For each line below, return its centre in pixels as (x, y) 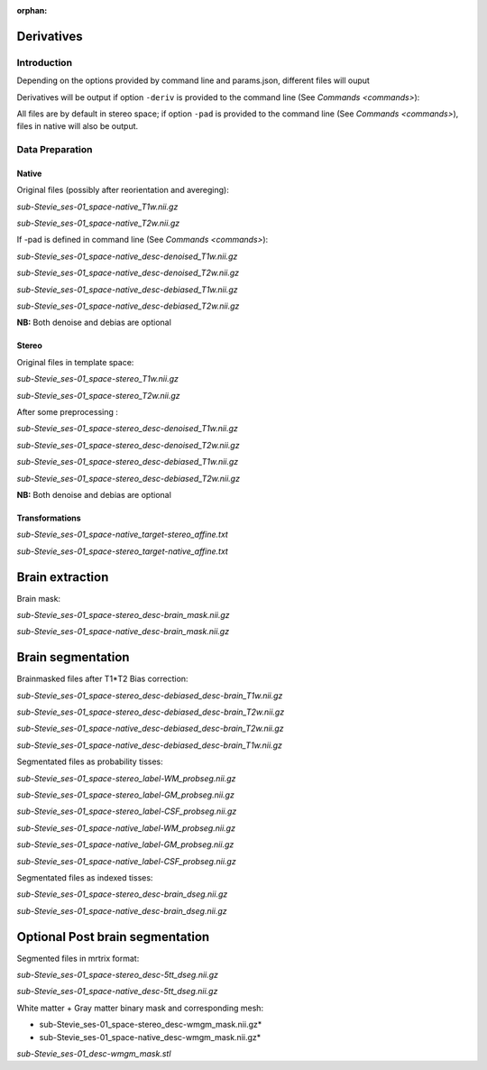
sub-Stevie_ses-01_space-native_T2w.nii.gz (98, 223)
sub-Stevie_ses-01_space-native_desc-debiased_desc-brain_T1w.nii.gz (150, 745)
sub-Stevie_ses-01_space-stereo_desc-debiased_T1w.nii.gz (128, 462)
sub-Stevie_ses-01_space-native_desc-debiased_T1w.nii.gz (127, 290)
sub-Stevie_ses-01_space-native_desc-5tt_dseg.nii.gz (117, 992)
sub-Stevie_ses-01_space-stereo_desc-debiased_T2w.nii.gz (129, 478)
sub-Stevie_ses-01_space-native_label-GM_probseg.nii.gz (125, 844)
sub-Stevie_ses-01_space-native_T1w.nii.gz (97, 207)
